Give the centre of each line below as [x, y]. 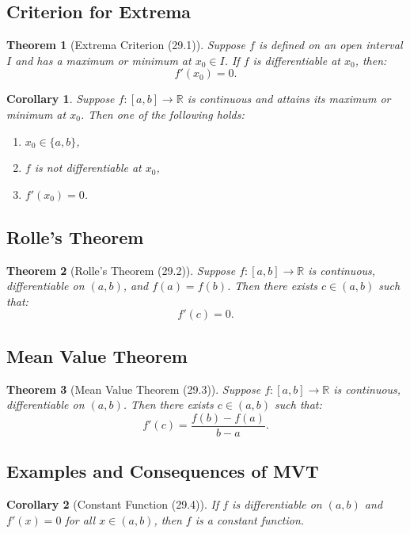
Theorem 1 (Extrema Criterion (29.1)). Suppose [126, 45]
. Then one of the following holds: [162, 114]
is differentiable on [277, 504]
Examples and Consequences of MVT [163, 471]
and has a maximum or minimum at [103, 60]
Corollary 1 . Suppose [61, 99]
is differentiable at [296, 60]
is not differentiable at [88, 168]
